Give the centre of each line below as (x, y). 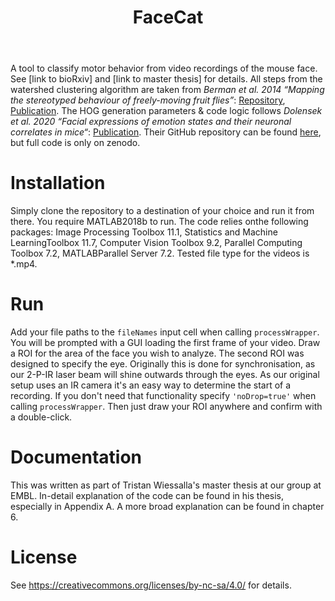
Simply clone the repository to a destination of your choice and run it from (162, 211)
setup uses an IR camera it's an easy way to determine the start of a (151, 385)
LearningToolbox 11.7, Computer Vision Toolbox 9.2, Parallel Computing (156, 243)
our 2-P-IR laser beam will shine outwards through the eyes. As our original (165, 375)
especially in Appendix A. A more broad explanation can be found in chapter (167, 506)
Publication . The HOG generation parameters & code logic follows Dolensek (166, 111)
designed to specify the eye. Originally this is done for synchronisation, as (163, 364)
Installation (58, 183)
